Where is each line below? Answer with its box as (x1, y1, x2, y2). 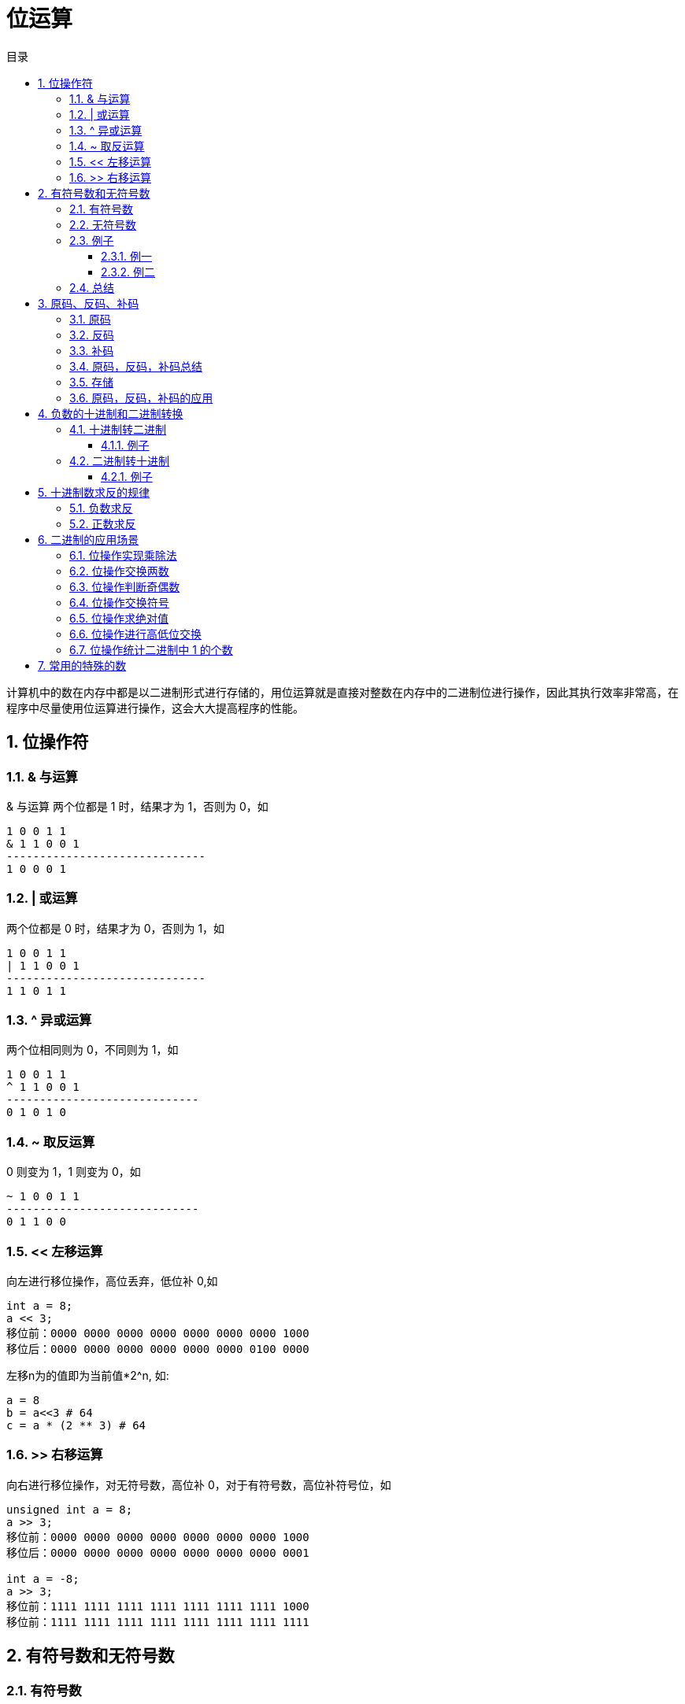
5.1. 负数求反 (69, 501, 133, 515)
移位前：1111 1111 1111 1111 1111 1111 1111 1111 (6, 1615, 309, 1628)
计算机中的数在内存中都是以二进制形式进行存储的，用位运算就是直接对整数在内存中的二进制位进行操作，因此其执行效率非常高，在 (6, 685, 679, 699)
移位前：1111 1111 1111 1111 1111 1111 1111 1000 (6, 1599, 309, 1613)
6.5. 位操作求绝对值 (69, 611, 168, 625)
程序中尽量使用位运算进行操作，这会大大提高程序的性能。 (6, 700, 304, 715)
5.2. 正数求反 (69, 516, 136, 530)
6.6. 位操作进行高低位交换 (69, 627, 202, 641)
